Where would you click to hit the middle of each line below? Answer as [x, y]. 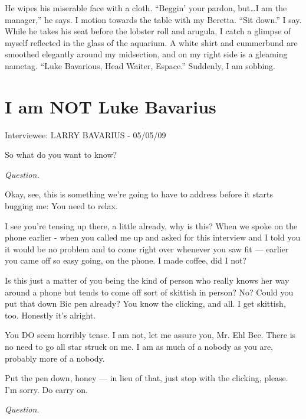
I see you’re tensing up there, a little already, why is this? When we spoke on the [151, 225]
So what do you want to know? [61, 155]
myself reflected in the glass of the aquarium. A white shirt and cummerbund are [151, 42]
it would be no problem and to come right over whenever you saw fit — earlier [147, 249]
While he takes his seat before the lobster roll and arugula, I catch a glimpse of [148, 31]
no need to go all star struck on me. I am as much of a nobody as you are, [139, 346]
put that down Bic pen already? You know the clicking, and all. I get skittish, [145, 303]
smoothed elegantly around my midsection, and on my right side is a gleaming [146, 54]
